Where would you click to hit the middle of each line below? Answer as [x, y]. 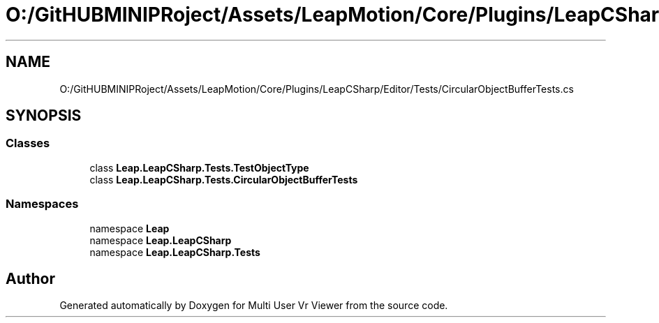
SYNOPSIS [44, 116]
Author [30, 278]
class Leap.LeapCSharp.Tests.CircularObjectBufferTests [224, 179]
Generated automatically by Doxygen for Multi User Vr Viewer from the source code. [254, 306]
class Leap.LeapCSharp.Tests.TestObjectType [199, 167]
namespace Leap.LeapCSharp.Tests [175, 252]
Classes [28, 143]
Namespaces [42, 204]
